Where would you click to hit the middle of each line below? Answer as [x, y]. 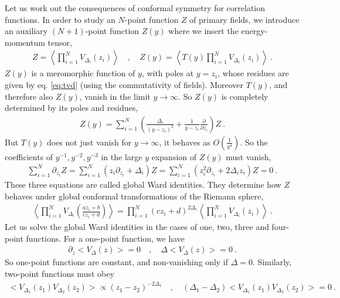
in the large [122, 156]
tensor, [60, 42]
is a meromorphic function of [83, 73]
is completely [245, 96]
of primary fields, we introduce [244, 19]
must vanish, [249, 156]
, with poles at [168, 73]
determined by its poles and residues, [72, 108]
